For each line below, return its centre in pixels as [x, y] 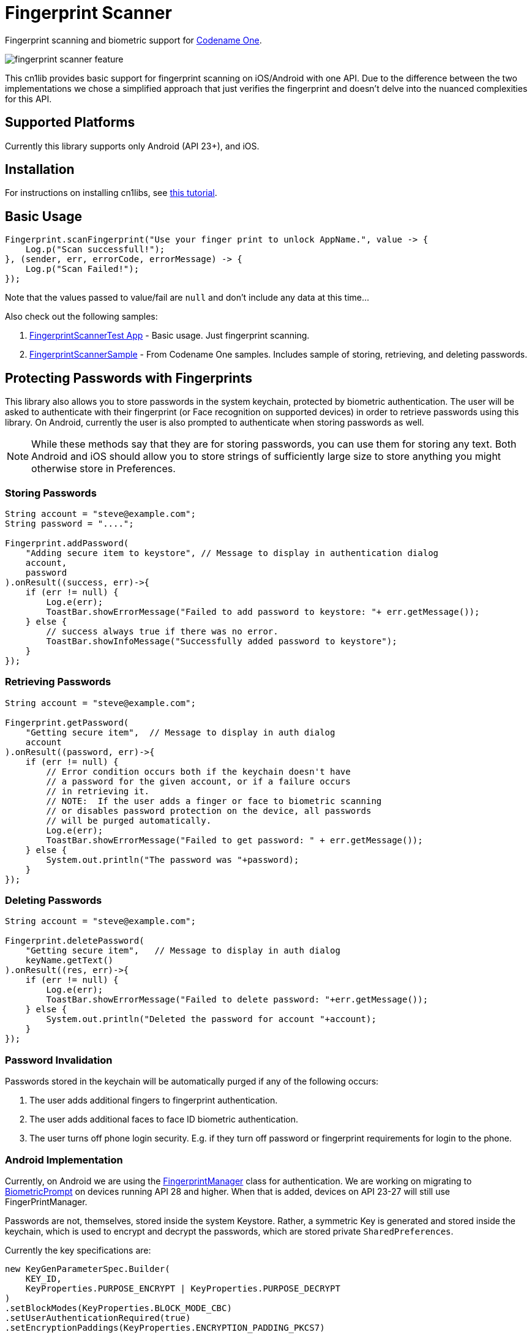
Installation [40, 170]
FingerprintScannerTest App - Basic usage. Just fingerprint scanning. [170, 336]
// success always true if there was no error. [162, 631]
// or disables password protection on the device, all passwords [209, 810]
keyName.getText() [69, 961]
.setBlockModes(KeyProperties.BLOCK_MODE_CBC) [118, 1308]
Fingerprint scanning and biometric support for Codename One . [133, 40]
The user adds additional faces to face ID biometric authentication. [164, 1119]
